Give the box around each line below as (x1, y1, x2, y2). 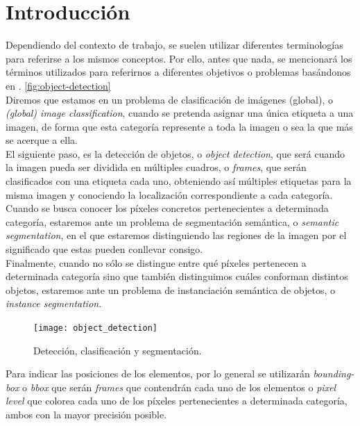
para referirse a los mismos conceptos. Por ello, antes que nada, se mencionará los (6, 51, 352, 65)
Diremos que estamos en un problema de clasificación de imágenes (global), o (6, 92, 333, 106)
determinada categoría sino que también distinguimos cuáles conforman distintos (6, 269, 348, 284)
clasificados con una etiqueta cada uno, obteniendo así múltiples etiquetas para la (6, 174, 352, 188)
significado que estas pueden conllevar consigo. (6, 242, 203, 256)
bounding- (313, 366, 354, 381)
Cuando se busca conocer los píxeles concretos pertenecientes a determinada (6, 201, 329, 215)
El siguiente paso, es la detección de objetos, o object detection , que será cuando (6, 146, 345, 161)
